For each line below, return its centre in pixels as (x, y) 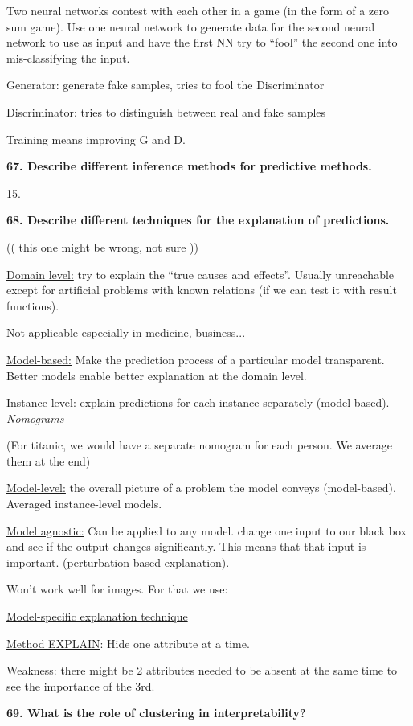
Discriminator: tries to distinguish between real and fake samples (166, 111)
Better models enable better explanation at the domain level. (157, 375)
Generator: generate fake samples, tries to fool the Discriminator (166, 85)
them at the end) (49, 460)
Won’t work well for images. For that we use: (117, 589)
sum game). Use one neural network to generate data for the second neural (191, 26)
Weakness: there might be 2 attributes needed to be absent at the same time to (202, 670)
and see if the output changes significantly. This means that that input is (186, 546)
